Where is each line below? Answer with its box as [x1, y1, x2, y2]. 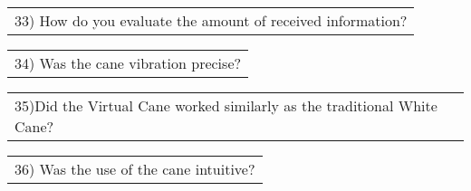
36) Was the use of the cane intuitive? [14, 158, 255, 179]
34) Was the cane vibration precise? [14, 53, 242, 73]
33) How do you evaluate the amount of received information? [14, 10, 408, 31]
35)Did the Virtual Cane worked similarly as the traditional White [14, 95, 437, 116]
